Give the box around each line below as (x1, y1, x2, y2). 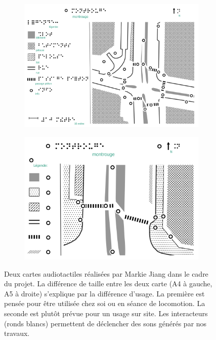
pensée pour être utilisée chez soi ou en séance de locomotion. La (4, 298, 205, 309)
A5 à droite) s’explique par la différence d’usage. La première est (4, 288, 205, 298)
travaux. (4, 328, 30, 338)
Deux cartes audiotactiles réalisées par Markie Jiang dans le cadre (4, 268, 208, 279)
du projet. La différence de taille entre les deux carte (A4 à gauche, (4, 278, 212, 289)
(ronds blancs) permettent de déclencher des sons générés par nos (4, 318, 207, 328)
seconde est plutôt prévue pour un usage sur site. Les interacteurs (4, 308, 208, 318)
